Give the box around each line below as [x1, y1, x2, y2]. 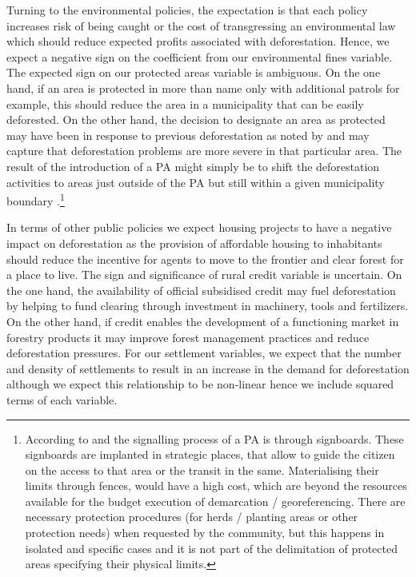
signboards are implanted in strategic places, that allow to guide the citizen [25, 446, 395, 463]
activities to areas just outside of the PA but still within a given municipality [6, 173, 385, 190]
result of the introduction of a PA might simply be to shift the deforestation [6, 157, 380, 174]
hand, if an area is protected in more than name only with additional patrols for [6, 79, 400, 96]
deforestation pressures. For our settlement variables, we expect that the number [6, 344, 402, 361]
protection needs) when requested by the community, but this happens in [25, 524, 385, 541]
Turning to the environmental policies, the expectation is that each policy [6, 2, 368, 18]
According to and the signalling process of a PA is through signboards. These [25, 430, 404, 447]
